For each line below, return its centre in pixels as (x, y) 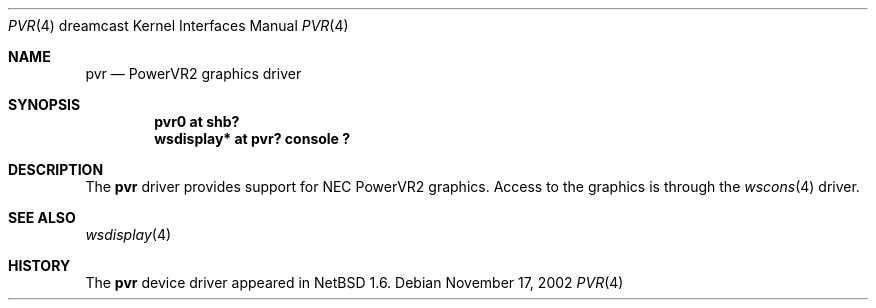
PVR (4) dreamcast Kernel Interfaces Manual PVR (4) (178, 25)
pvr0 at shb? (197, 121)
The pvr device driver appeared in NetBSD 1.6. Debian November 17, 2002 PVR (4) (354, 282)
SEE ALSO (42, 217)
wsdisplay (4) (128, 234)
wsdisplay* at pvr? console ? (252, 138)
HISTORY (39, 265)
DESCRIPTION (56, 169)
